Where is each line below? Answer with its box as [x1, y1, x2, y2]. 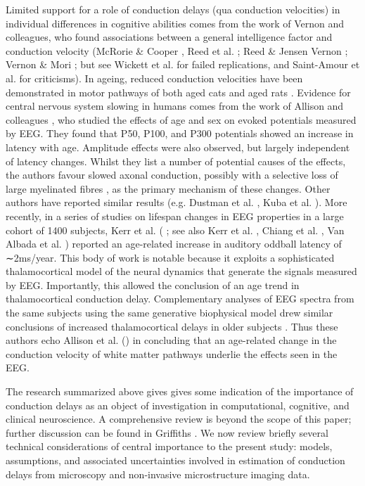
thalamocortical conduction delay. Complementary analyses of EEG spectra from [6, 291, 354, 306]
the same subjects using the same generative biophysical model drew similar [6, 305, 333, 320]
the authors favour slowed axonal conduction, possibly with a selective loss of [6, 167, 338, 182]
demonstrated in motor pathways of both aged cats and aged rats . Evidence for [6, 84, 351, 99]
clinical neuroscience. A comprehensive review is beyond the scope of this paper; [6, 411, 352, 426]
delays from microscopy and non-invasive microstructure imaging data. [6, 466, 310, 481]
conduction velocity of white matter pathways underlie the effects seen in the [6, 346, 338, 361]
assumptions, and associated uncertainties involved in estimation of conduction [6, 453, 345, 467]
